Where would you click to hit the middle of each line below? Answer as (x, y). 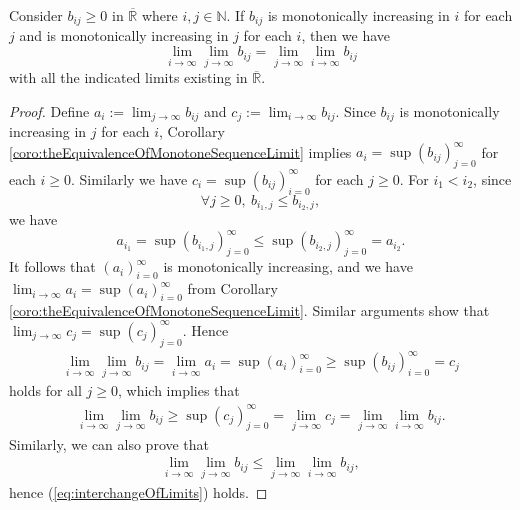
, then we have (346, 35)
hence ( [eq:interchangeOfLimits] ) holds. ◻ (138, 491)
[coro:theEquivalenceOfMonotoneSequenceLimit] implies (180, 151)
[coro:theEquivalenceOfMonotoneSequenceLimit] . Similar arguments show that (249, 309)
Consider (36, 15)
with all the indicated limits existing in (128, 77)
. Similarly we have (129, 178)
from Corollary (232, 288)
